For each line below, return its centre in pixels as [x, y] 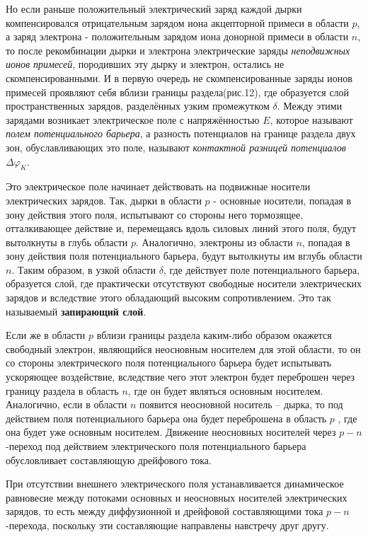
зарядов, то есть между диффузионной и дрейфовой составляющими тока [165, 511]
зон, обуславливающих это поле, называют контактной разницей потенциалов [176, 147]
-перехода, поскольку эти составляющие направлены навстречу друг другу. [167, 525]
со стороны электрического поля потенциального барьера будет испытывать [169, 363]
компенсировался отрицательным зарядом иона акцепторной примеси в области [177, 22]
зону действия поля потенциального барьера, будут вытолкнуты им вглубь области [184, 256]
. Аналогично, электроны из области [214, 242]
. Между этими [310, 106]
